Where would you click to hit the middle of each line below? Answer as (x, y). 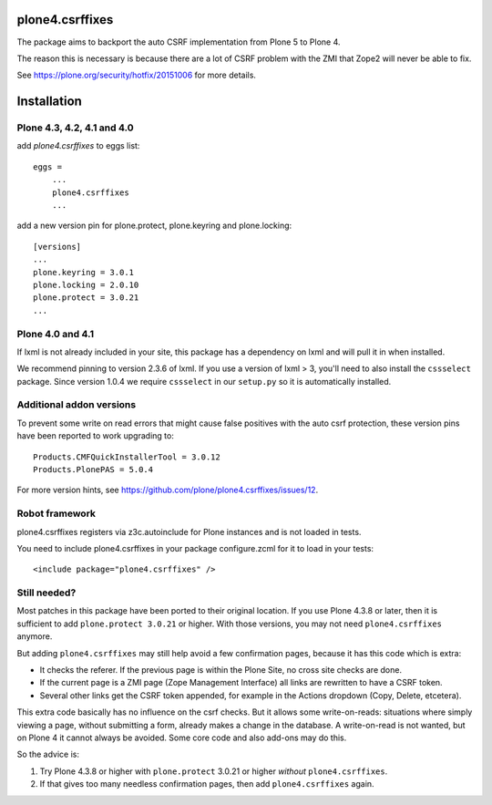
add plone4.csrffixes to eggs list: (78, 146)
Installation (49, 102)
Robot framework (56, 513)
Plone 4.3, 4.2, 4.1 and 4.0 (75, 128)
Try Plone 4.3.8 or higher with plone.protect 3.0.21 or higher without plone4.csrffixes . (214, 771)
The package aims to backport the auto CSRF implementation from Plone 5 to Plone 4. (179, 42)
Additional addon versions (77, 405)
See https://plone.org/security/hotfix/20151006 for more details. (137, 75)
